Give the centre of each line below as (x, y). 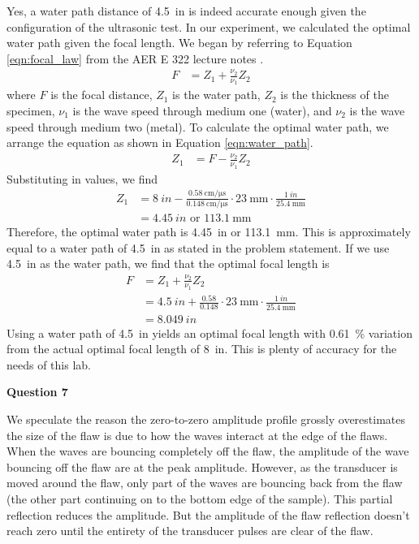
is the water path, (216, 95)
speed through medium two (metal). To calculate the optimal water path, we (198, 126)
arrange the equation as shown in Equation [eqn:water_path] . (160, 142)
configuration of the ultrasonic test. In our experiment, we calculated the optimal (209, 26)
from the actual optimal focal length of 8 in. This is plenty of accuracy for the (202, 349)
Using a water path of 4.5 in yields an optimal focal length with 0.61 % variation (209, 332)
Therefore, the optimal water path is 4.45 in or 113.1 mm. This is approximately (209, 231)
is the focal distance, (102, 95)
